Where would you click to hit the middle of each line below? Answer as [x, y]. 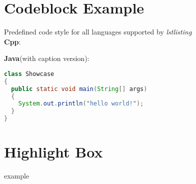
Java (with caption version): [47, 58]
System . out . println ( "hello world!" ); [81, 104]
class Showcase [29, 74]
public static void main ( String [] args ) [79, 89]
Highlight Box [53, 152]
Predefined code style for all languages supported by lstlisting [98, 32]
